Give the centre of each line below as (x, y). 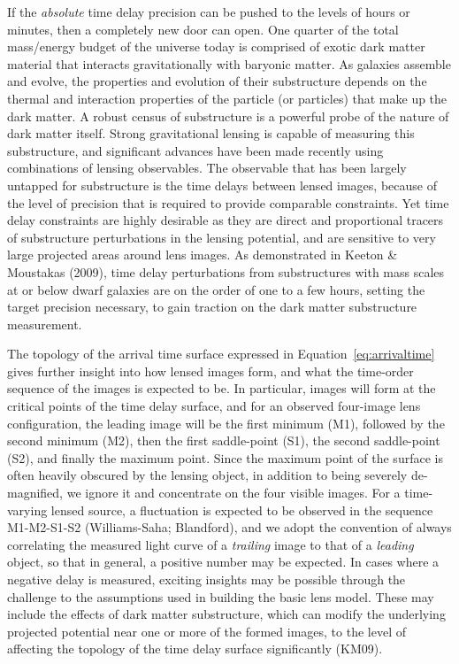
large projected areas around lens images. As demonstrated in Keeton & (203, 255)
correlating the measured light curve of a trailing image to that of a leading (210, 544)
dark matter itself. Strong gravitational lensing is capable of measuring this (211, 133)
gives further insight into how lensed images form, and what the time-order (210, 371)
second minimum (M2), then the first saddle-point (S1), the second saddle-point (224, 440)
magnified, (35, 493)
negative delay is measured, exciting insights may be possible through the (207, 579)
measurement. (45, 324)
